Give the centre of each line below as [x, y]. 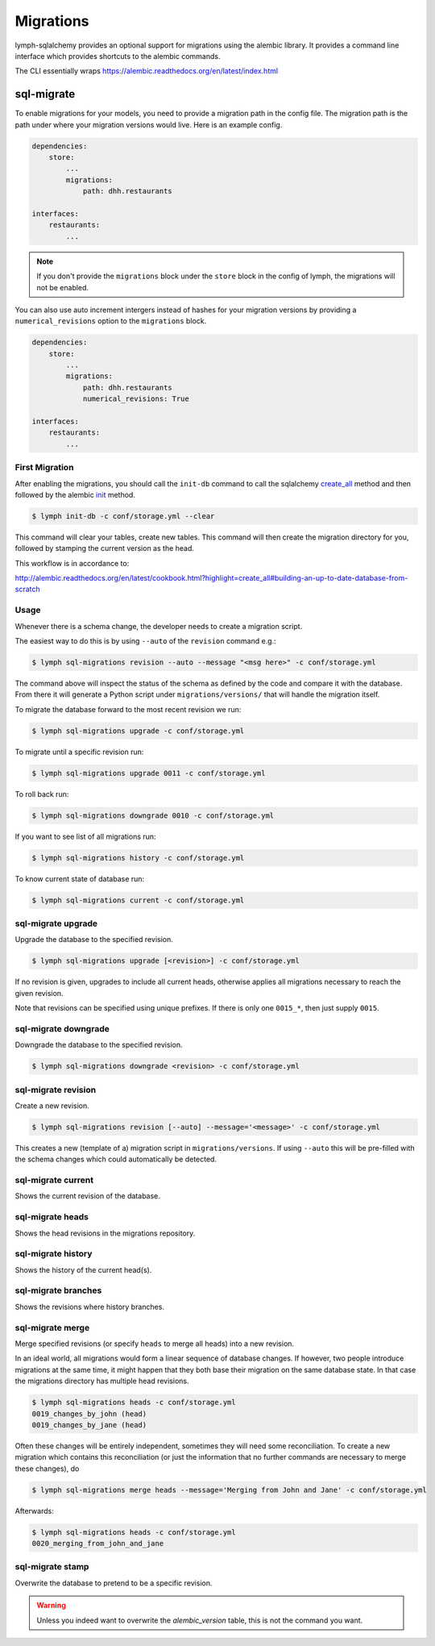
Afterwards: [34, 1511]
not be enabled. [62, 287]
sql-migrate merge [52, 1327]
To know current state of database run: [80, 878]
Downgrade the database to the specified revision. [99, 1045]
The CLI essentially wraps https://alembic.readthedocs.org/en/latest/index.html [146, 71]
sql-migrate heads [52, 1217]
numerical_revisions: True [136, 399]
